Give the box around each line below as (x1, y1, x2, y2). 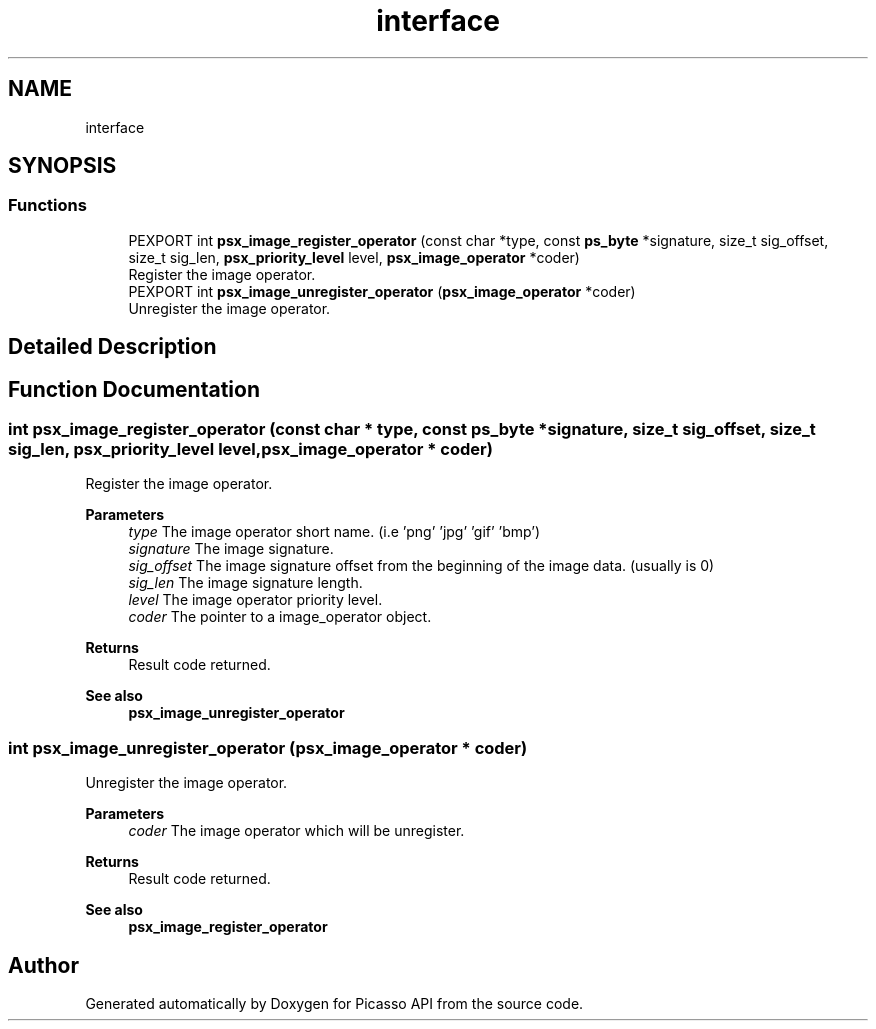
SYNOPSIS (8, 153, 117, 179)
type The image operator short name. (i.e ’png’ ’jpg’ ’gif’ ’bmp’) (128, 523, 541, 541)
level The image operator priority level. (128, 591, 383, 609)
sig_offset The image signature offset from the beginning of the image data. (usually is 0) (128, 557, 715, 575)
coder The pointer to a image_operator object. (128, 608, 432, 626)
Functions (8, 195, 87, 216)
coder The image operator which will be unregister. (128, 822, 465, 840)
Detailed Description (8, 334, 217, 360)
